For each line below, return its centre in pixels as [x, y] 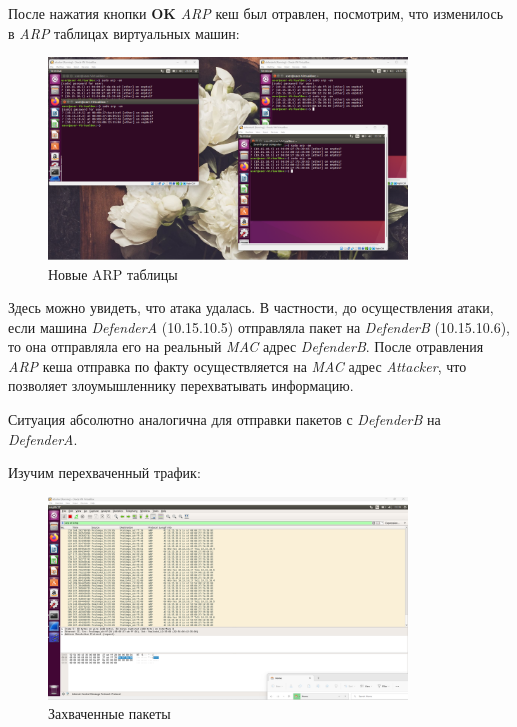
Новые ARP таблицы [113, 273]
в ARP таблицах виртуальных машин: [124, 32]
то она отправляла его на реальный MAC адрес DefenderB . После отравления [246, 346]
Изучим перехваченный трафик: [104, 472]
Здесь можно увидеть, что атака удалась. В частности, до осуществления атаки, [251, 307]
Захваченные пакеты [109, 713]
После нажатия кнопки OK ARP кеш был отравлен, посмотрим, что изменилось [256, 13]
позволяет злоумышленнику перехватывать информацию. [181, 385]
